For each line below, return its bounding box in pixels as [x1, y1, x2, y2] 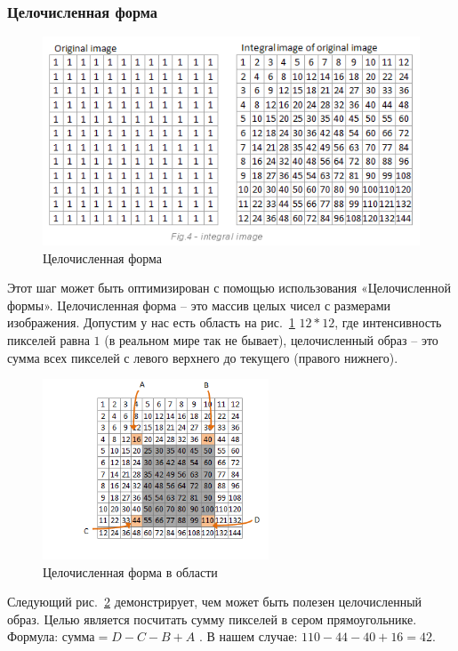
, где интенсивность [334, 313, 442, 332]
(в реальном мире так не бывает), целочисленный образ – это [104, 330, 438, 349]
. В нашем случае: [198, 627, 298, 646]
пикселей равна [7, 330, 90, 349]
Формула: [7, 627, 59, 646]
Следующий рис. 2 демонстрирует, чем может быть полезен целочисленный [7, 592, 422, 611]
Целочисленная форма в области [43, 562, 218, 581]
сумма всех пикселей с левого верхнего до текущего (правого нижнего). [7, 348, 398, 366]
